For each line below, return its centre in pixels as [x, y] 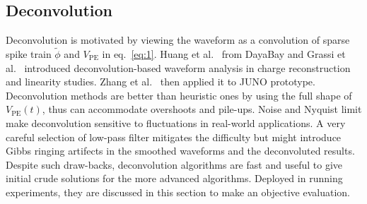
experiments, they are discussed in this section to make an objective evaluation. [178, 192]
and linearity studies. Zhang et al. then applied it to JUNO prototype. [161, 82]
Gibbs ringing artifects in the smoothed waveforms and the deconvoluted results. [180, 151]
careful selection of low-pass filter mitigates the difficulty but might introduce [174, 137]
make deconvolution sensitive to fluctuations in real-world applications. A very [176, 122]
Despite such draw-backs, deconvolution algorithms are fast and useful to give [174, 164]
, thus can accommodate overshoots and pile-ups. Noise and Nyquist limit [202, 109]
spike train [29, 54]
